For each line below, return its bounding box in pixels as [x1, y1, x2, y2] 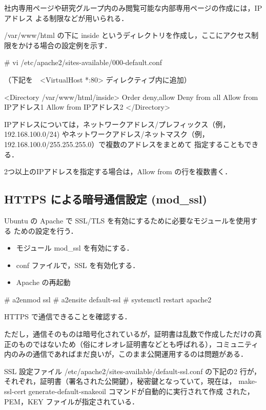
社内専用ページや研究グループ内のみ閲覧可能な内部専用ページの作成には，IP [4, 3, 262, 13]
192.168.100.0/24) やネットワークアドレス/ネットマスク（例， [4, 129, 209, 139]
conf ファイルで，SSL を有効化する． [16, 259, 140, 270]
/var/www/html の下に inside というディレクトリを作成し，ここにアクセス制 [4, 30, 259, 40]
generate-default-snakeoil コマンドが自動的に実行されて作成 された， [28, 386, 254, 397]
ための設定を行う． [13, 225, 78, 236]
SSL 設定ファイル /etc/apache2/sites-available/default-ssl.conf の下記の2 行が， [4, 365, 261, 376]
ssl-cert [4, 386, 26, 397]
